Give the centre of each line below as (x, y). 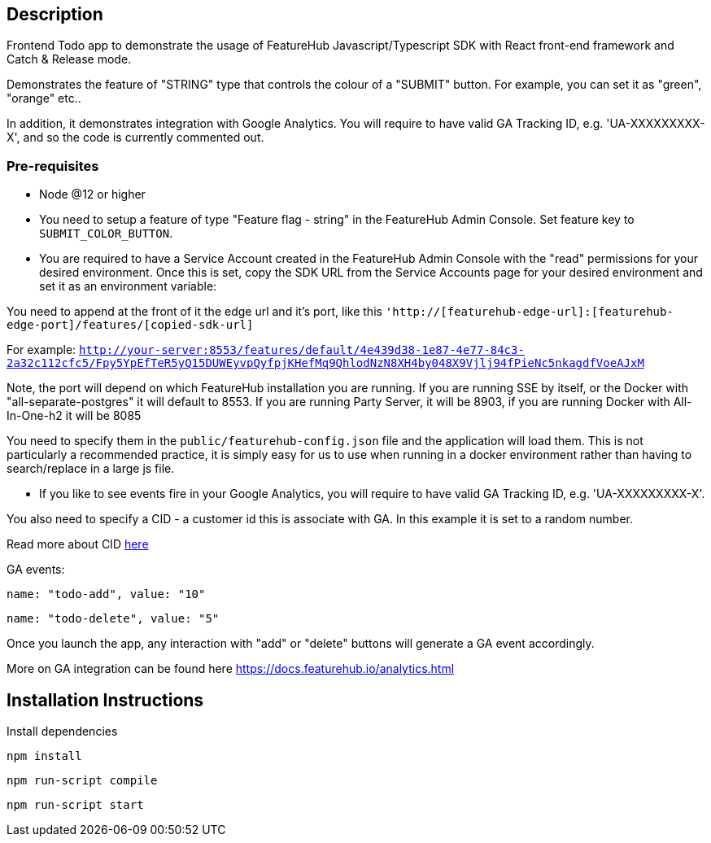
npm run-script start (75, 805)
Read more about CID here (78, 544)
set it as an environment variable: (128, 286)
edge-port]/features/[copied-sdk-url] (130, 325)
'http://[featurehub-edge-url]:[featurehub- (529, 312)
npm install (44, 756)
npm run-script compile (82, 781)
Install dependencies (62, 732)
